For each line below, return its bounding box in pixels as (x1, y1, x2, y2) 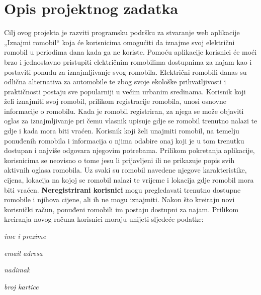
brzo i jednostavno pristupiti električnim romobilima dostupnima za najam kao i (4, 56, 252, 67)
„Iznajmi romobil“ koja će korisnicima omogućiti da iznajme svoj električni (4, 37, 235, 47)
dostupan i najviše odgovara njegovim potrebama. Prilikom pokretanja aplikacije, (4, 145, 255, 156)
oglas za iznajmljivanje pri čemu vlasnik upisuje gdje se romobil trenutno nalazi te (4, 115, 257, 126)
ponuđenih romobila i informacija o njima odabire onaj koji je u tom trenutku (4, 135, 244, 145)
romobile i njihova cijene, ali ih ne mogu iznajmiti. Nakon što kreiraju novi (4, 194, 235, 205)
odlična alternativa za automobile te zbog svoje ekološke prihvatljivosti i (4, 76, 226, 87)
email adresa (4, 247, 43, 258)
